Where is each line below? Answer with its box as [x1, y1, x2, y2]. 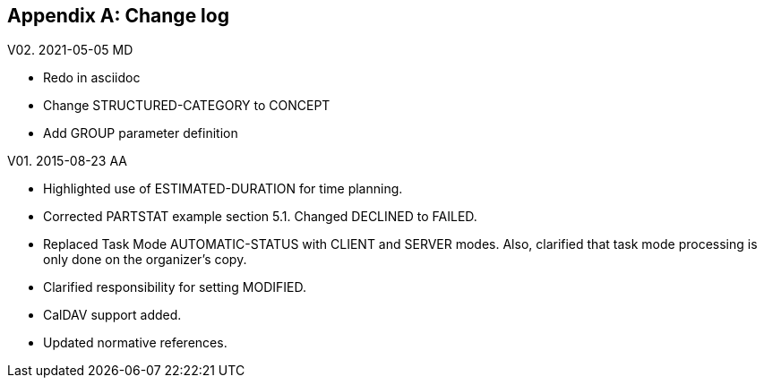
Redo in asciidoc [43, 70, 141, 86]
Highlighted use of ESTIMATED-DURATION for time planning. [43, 181, 403, 197]
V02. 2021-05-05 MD [7, 42, 133, 58]
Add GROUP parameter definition [43, 125, 238, 141]
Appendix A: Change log [7, 4, 229, 27]
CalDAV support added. [43, 307, 182, 323]
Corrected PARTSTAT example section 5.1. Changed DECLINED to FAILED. [43, 209, 477, 225]
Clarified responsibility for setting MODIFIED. [43, 279, 306, 295]
